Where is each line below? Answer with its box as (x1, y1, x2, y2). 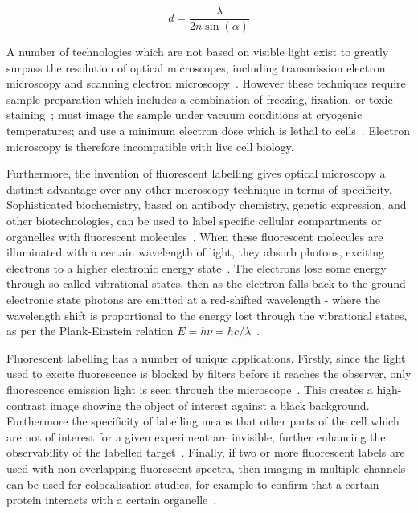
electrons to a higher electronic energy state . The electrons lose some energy (6, 259, 387, 276)
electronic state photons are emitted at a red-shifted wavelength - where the (6, 290, 381, 307)
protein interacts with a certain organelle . (6, 491, 217, 508)
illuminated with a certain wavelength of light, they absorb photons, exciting (6, 244, 385, 261)
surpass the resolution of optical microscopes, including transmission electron (6, 59, 386, 76)
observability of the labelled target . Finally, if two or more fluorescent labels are (6, 444, 405, 461)
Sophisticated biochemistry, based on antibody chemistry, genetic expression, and (6, 196, 407, 213)
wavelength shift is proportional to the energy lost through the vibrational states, (6, 306, 408, 323)
